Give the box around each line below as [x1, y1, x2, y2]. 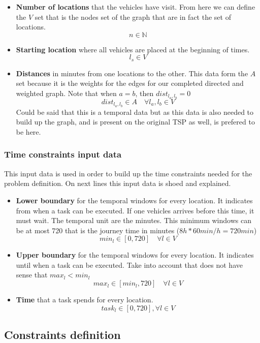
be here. [16, 126, 41, 137]
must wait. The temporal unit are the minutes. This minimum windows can [16, 215, 251, 226]
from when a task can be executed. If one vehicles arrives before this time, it [16, 205, 254, 215]
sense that [16, 269, 48, 280]
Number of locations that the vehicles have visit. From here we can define [16, 2, 255, 12]
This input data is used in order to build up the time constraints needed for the [4, 168, 252, 178]
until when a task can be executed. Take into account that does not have [16, 259, 243, 270]
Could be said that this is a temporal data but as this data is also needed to [16, 106, 254, 117]
